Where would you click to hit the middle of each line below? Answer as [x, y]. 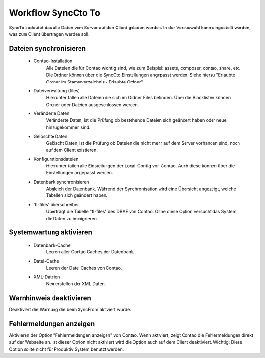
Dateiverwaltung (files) [57, 90]
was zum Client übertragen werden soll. [49, 34]
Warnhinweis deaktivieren [50, 298]
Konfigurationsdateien [56, 159]
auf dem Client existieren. [72, 150]
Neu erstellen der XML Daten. [76, 284]
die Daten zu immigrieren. [72, 218]
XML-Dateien [47, 277]
